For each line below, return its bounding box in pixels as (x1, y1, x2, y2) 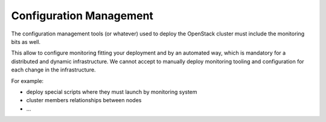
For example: (11, 77, 44, 84)
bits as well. (11, 38, 41, 45)
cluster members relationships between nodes (26, 97, 142, 104)
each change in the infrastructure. (11, 66, 96, 73)
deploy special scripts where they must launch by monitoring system (26, 88, 197, 96)
